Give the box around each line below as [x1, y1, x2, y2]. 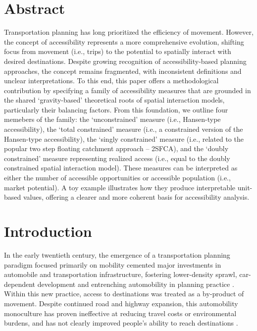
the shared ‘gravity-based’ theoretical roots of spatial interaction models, [4, 95, 225, 105]
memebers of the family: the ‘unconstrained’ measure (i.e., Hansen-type [4, 114, 221, 124]
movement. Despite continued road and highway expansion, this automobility [4, 298, 238, 308]
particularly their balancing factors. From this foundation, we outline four [4, 104, 228, 114]
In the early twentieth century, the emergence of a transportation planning [4, 249, 230, 260]
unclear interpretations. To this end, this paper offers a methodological [4, 75, 219, 86]
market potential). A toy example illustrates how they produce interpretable [4, 182, 236, 192]
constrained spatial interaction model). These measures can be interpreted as [4, 163, 238, 173]
